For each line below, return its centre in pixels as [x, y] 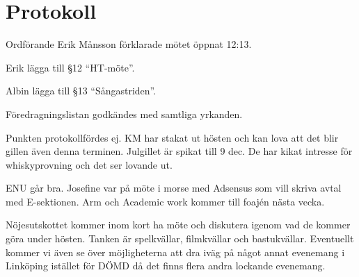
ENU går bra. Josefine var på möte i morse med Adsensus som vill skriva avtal [174, 188]
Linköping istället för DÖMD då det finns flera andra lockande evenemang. [166, 266]
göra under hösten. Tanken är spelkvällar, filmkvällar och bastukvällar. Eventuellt [180, 238]
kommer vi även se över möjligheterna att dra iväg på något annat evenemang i [175, 252]
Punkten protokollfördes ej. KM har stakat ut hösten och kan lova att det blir [172, 137]
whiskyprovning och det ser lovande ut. [89, 164]
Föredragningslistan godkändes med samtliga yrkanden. [124, 114]
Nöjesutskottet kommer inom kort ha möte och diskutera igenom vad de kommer [178, 225]
